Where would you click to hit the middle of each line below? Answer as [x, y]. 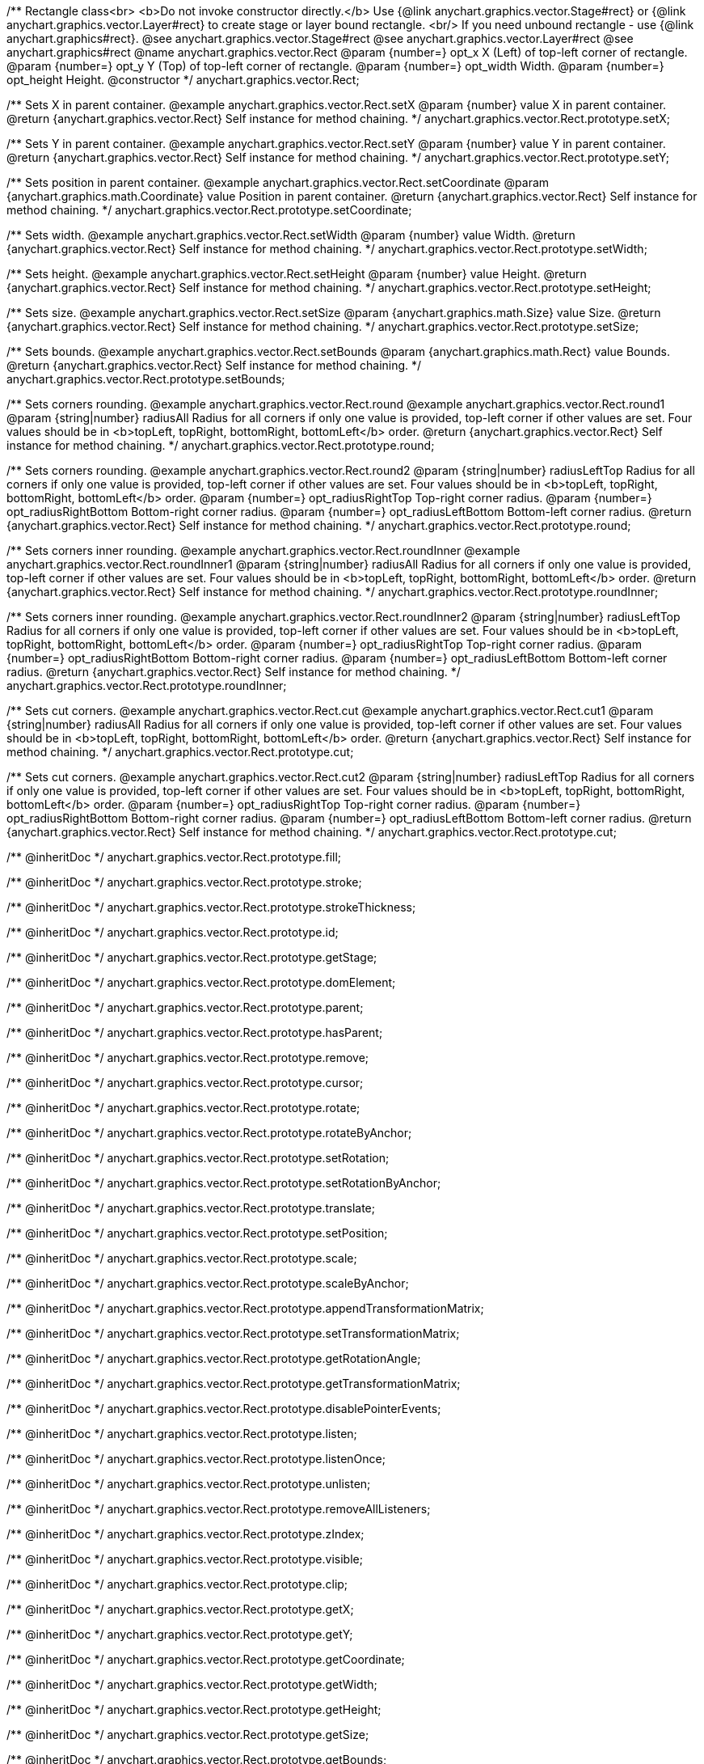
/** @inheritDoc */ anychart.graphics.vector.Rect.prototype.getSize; [188, 1734]
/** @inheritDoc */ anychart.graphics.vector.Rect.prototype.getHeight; [194, 1709]
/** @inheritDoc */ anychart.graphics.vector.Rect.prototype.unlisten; [189, 1484]
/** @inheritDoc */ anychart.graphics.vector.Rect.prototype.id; [173, 932]
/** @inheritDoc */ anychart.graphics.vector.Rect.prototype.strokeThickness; [211, 907]
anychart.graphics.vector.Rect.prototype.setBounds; [146, 379]
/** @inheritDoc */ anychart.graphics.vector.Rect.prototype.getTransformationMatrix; [234, 1383]
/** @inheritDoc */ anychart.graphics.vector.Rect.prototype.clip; [177, 1584]
